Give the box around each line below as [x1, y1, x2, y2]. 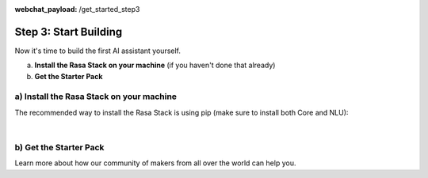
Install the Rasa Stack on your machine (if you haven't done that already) [34, 60, 276, 70]
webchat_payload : [14, 5, 78, 13]
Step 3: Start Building [14, 25, 123, 39]
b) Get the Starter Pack [14, 142, 105, 153]
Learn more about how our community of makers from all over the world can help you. [14, 158, 296, 168]
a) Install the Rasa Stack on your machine [14, 91, 178, 102]
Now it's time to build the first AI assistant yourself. [14, 46, 182, 55]
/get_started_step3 [78, 5, 140, 13]
